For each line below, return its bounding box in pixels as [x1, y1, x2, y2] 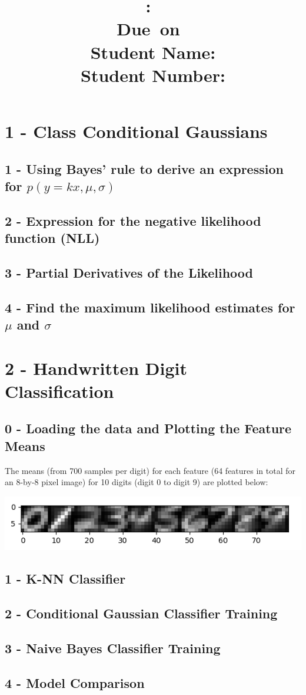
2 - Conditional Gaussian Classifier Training [5, 604, 278, 622]
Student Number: [81, 62, 225, 87]
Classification [5, 378, 114, 403]
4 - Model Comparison [5, 673, 145, 691]
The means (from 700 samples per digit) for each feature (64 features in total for [5, 464, 296, 476]
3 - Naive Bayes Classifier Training [5, 638, 221, 657]
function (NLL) [5, 229, 100, 247]
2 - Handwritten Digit [5, 355, 187, 380]
